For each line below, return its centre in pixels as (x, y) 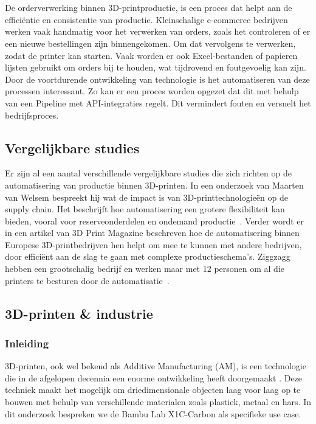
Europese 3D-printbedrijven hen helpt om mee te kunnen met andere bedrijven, (153, 244)
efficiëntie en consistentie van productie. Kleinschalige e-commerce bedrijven (146, 19)
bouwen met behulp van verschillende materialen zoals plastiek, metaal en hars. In (158, 402)
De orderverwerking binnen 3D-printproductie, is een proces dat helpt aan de (149, 8)
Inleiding (27, 343)
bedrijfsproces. (32, 115)
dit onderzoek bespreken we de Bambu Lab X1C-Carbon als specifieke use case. (153, 413)
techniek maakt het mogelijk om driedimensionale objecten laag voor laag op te (153, 390)
